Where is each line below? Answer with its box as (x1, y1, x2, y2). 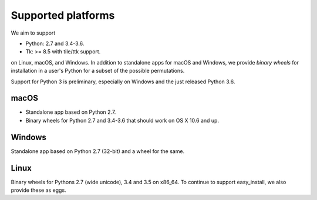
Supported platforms (11, 9, 115, 22)
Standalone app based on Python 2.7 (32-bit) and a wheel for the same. (11, 147, 185, 155)
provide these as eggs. (11, 187, 67, 194)
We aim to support (11, 29, 56, 36)
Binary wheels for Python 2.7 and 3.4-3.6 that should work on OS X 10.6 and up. (25, 117, 220, 124)
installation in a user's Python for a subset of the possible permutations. (11, 67, 185, 74)
